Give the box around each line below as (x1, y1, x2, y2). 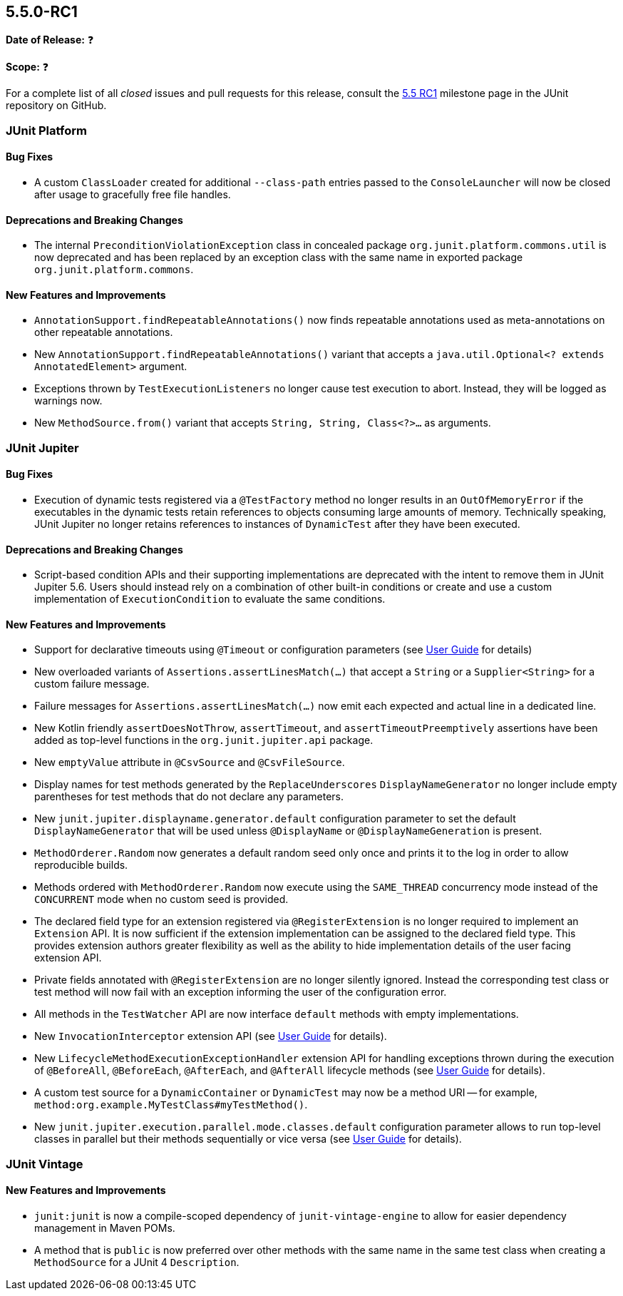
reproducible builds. (34, 859, 128, 872)
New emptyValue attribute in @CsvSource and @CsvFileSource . (34, 756, 345, 769)
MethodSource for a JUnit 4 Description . (34, 1256, 240, 1269)
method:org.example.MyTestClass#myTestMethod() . (34, 1098, 308, 1111)
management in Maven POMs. (34, 1222, 175, 1235)
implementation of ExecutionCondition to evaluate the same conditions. (34, 593, 386, 606)
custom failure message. (34, 678, 150, 690)
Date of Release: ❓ (6, 34, 94, 46)
